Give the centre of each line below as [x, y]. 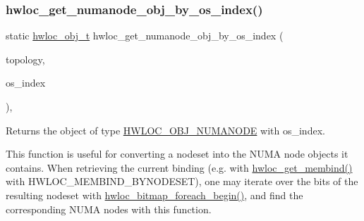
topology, [25, 59]
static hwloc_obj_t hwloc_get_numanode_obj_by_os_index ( [145, 36]
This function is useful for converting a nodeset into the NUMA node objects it [177, 154]
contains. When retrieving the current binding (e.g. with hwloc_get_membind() [179, 167]
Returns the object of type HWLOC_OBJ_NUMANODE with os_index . [165, 130]
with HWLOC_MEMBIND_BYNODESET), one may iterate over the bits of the [182, 181]
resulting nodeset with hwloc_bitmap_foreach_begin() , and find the [154, 195]
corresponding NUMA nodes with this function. [109, 209]
